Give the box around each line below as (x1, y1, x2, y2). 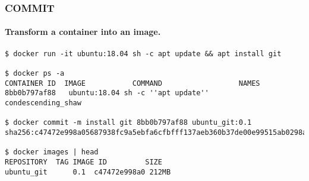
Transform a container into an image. (5, 25, 161, 38)
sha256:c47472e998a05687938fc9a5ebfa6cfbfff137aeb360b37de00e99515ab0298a (5, 128, 307, 137)
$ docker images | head (5, 148, 99, 157)
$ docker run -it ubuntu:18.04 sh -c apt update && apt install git (5, 49, 282, 58)
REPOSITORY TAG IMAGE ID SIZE (5, 157, 162, 166)
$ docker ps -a (5, 69, 65, 77)
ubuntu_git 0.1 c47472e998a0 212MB (5, 167, 171, 176)
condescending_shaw (5, 98, 81, 107)
